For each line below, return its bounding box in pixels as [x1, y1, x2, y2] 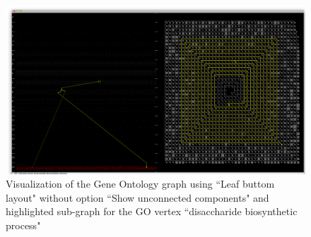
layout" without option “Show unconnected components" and [6, 190, 269, 205]
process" [6, 217, 41, 232]
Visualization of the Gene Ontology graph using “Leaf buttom [6, 176, 275, 191]
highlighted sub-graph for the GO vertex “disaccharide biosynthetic [6, 204, 298, 219]
